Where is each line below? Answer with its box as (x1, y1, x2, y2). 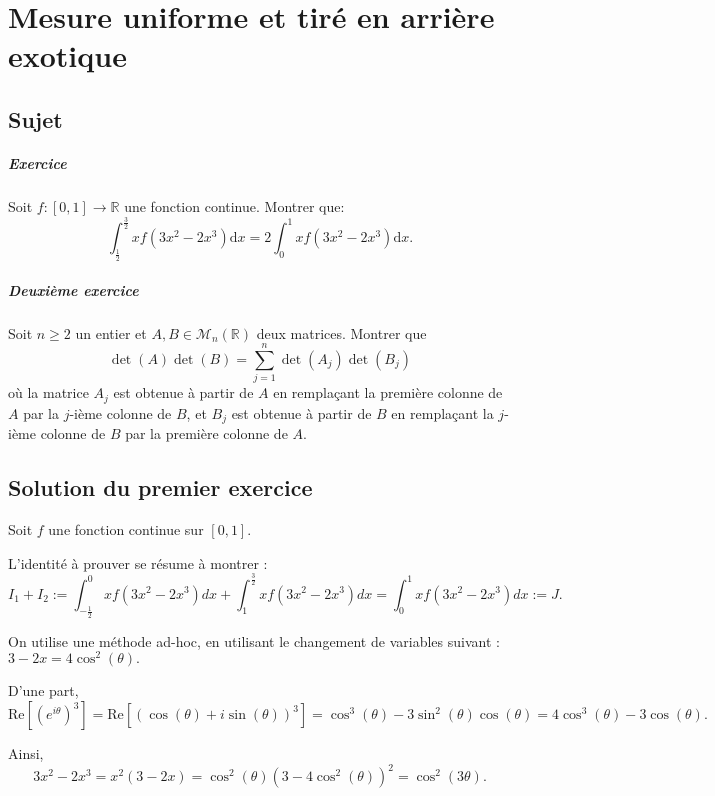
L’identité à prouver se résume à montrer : (8, 552, 268, 573)
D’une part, (8, 680, 79, 701)
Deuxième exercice (8, 279, 139, 300)
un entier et (75, 322, 147, 343)
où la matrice (8, 382, 89, 403)
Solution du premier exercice (8, 472, 313, 503)
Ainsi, (8, 743, 44, 763)
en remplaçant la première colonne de (273, 382, 503, 403)
